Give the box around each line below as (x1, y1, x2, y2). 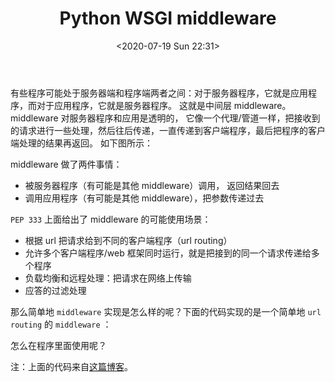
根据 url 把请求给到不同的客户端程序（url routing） (24, 234, 233, 246)
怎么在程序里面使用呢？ (10, 339, 107, 351)
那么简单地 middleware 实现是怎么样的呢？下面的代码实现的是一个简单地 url (10, 305, 322, 317)
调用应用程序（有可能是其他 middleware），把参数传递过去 (24, 192, 265, 204)
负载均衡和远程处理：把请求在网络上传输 (24, 272, 192, 284)
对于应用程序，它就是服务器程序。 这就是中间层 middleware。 (36, 99, 292, 111)
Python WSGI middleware (59, 7, 277, 30)
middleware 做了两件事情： (10, 158, 123, 170)
